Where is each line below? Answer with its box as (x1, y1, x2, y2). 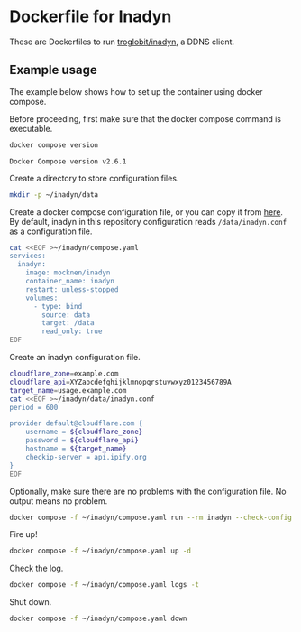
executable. (9, 123, 53, 134)
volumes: (25, 293, 59, 302)
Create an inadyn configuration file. (9, 352, 141, 362)
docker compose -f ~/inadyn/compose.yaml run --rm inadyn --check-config (9, 513, 293, 522)
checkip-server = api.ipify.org (25, 452, 147, 461)
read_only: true (41, 327, 103, 336)
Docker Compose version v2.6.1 (9, 156, 127, 166)
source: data (41, 310, 91, 320)
